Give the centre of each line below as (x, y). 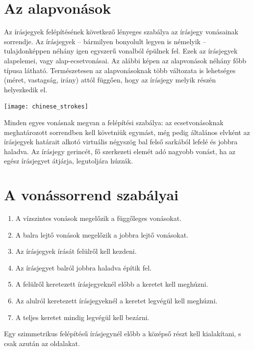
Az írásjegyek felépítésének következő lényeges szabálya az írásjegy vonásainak (121, 32)
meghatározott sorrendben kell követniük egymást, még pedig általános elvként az (127, 132)
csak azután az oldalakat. (42, 343)
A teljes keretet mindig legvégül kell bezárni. (82, 317)
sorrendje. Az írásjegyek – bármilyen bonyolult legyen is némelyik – (105, 41)
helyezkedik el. (26, 89)
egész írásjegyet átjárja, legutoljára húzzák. (69, 161)
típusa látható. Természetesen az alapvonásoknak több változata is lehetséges (120, 70)
